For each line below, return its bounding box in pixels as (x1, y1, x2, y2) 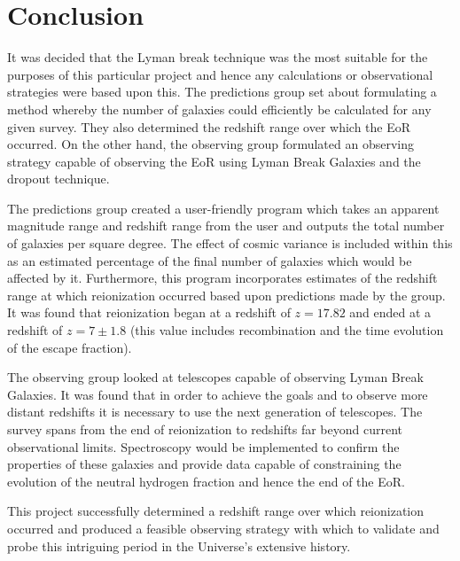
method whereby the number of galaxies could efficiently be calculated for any (7, 99, 432, 118)
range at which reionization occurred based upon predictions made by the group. (7, 285, 446, 304)
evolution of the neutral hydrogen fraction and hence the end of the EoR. (7, 471, 405, 490)
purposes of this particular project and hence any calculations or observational (7, 65, 433, 83)
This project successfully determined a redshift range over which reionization (7, 502, 425, 520)
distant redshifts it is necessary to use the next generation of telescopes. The (7, 402, 423, 421)
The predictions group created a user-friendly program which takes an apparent (7, 199, 440, 217)
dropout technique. (7, 169, 110, 188)
